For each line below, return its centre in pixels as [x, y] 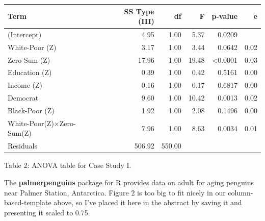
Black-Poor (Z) [31, 110]
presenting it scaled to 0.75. [47, 212]
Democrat [23, 98]
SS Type [139, 11]
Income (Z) [25, 85]
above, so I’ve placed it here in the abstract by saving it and [148, 202]
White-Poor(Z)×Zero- [42, 123]
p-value [225, 16]
